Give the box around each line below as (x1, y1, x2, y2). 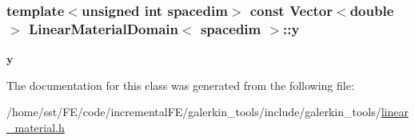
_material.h (6, 119, 65, 135)
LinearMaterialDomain (28, 18, 178, 38)
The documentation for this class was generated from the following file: (6, 76, 354, 93)
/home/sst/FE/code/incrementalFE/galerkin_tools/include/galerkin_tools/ (6, 103, 381, 120)
